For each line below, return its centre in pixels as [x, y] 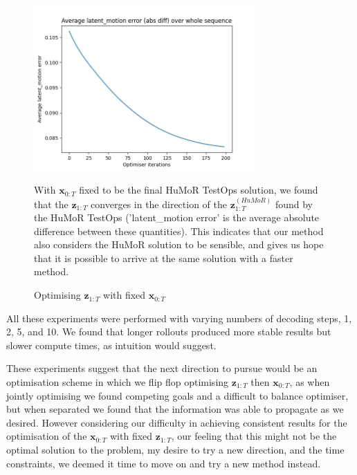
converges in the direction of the [159, 204]
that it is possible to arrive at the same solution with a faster [164, 258]
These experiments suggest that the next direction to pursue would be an [162, 368]
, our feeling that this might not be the [254, 436]
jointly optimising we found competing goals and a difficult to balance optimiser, [177, 395]
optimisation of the [47, 436]
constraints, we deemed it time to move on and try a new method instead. [164, 463]
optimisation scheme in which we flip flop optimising [118, 382]
